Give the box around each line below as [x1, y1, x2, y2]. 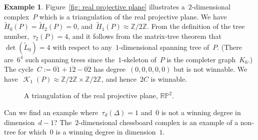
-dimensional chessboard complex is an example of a [78, 117, 238, 127]
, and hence [101, 73, 136, 84]
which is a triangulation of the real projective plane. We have [39, 11, 227, 21]
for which [18, 127, 46, 137]
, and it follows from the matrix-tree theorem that [68, 31, 221, 41]
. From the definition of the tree [147, 21, 245, 31]
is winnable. [150, 73, 187, 84]
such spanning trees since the [25, 54, 115, 64]
